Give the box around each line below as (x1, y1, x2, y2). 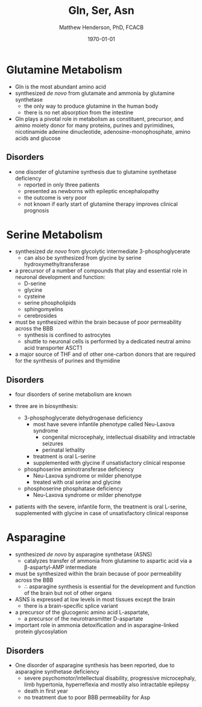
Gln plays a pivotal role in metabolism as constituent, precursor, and (14, 115, 184, 122)
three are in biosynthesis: (14, 403, 78, 410)
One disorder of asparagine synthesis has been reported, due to (14, 662, 175, 669)
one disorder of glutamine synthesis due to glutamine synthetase (14, 168, 177, 176)
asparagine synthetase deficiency (14, 668, 99, 675)
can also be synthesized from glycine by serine (24, 254, 142, 261)
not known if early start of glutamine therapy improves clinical (24, 200, 178, 208)
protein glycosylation (14, 628, 68, 636)
